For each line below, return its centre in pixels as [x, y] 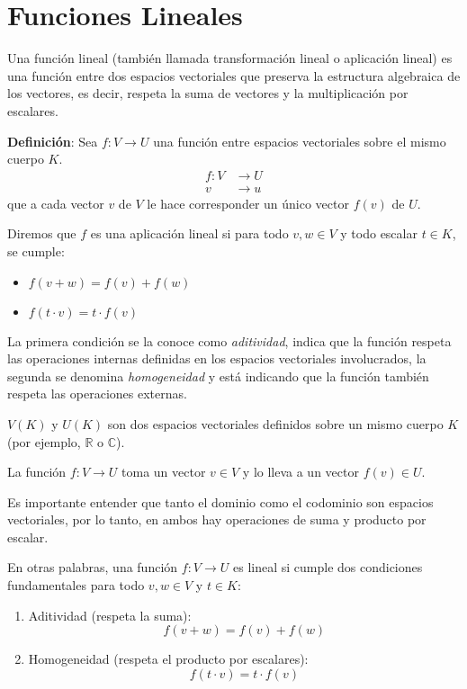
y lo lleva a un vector [301, 472]
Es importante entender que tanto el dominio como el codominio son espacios [220, 501]
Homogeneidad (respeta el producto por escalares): [168, 659]
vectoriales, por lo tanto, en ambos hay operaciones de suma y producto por [217, 519]
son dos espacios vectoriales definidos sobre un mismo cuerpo [275, 423]
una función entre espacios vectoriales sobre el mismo [300, 141]
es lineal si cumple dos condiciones [328, 567]
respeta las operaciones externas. [97, 394]
